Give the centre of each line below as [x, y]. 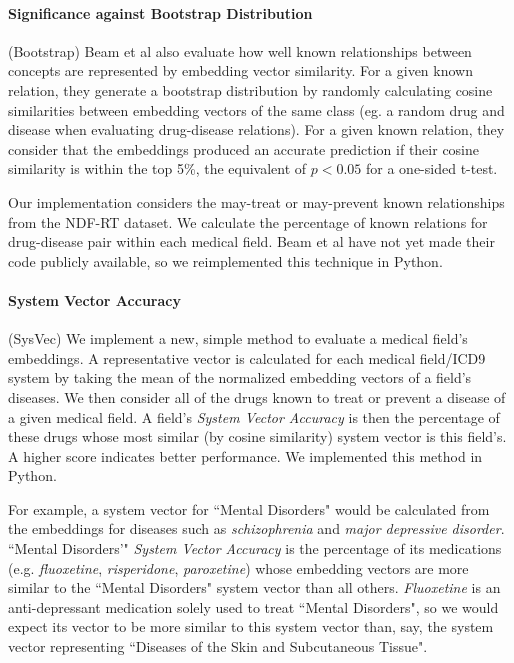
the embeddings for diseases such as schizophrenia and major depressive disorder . [256, 528]
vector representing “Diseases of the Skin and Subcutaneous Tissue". [218, 646]
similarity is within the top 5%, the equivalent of [157, 168]
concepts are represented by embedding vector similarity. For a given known [240, 70]
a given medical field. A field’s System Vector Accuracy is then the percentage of [254, 416]
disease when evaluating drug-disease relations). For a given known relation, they [256, 129]
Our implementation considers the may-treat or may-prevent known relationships [256, 201]
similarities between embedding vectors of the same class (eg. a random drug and [256, 109]
